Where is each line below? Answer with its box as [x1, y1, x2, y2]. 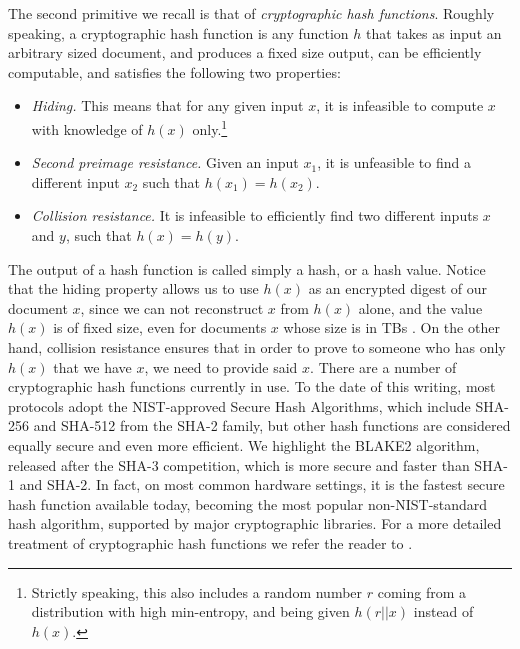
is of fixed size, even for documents [53, 317, 267, 338]
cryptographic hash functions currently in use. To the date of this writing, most [8, 376, 496, 397]
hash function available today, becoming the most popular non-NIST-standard [8, 493, 488, 514]
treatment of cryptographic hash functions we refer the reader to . [8, 532, 413, 553]
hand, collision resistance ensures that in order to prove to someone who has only [8, 336, 506, 357]
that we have [53, 356, 132, 377]
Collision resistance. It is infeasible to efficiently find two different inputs [31, 205, 479, 226]
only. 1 [192, 115, 228, 139]
